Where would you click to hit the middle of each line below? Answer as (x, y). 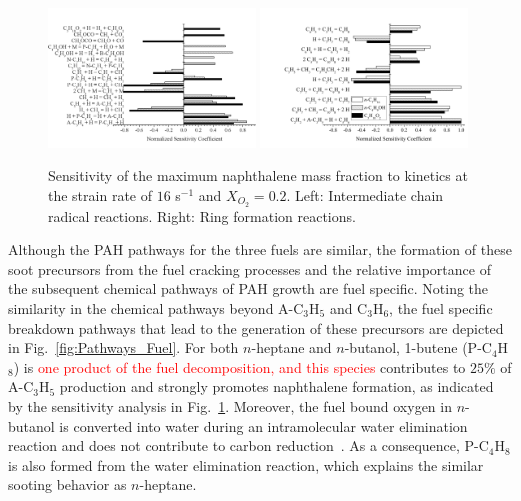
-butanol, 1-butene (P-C (418, 347)
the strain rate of (100, 194)
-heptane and (291, 347)
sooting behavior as (67, 484)
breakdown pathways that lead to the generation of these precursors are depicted (256, 327)
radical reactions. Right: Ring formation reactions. (202, 215)
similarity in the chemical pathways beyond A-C (156, 308)
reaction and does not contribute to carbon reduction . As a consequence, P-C (248, 445)
